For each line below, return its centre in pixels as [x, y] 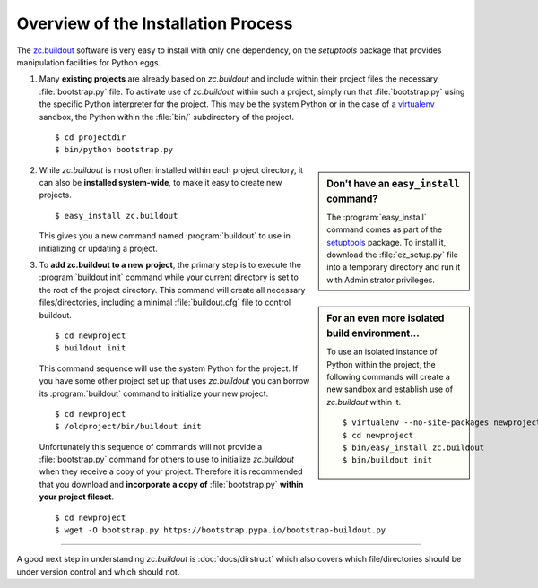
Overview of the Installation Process [155, 23]
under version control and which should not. [98, 571]
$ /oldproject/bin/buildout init [128, 427]
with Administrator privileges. [381, 280]
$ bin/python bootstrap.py [114, 150]
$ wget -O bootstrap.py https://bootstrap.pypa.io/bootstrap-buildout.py [221, 530]
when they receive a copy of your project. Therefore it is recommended [171, 471]
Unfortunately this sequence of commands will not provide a [151, 446]
